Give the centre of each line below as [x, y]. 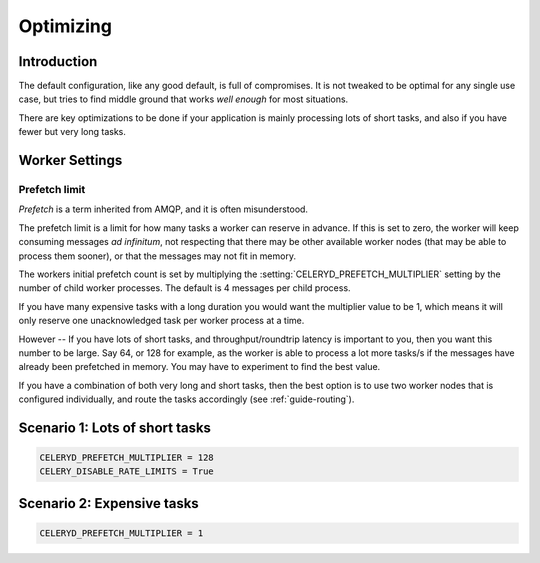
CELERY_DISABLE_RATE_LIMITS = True [126, 471]
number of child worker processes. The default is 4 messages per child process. [184, 288]
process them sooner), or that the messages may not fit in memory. [157, 256]
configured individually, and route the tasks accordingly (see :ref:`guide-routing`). [186, 399]
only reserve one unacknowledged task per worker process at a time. [161, 321]
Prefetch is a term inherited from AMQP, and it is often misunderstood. [163, 209]
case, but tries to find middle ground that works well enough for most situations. [183, 99]
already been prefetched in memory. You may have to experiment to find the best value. [199, 367]
